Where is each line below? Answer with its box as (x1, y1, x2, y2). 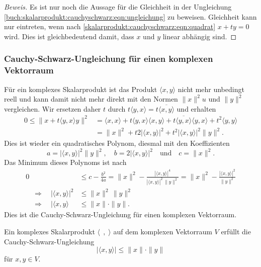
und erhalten (177, 103, 216, 114)
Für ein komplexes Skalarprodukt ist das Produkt (4, 83, 157, 94)
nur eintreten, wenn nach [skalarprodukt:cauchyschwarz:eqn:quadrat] (4, 21, 216, 32)
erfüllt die (221, 226, 251, 236)
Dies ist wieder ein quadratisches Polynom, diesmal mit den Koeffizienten (4, 138, 230, 148)
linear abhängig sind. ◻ (162, 31, 237, 41)
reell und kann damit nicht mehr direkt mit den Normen (4, 94, 178, 104)
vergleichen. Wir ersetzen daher (4, 103, 101, 114)
